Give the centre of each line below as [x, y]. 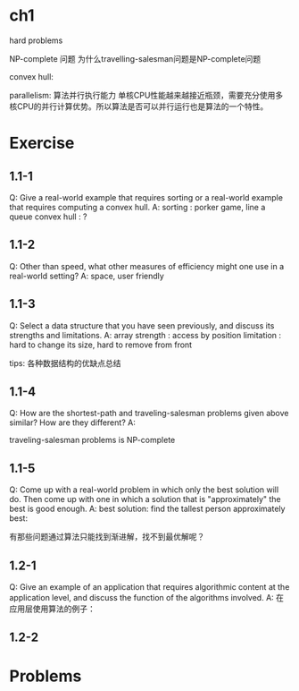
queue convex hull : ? [48, 217]
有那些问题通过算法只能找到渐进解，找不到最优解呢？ [107, 537]
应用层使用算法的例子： [52, 609]
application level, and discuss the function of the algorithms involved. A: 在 [146, 597]
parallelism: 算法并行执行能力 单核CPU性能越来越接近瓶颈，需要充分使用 [142, 95]
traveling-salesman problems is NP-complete [92, 440]
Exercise [42, 143]
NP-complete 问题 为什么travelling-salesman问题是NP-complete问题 [135, 58]
